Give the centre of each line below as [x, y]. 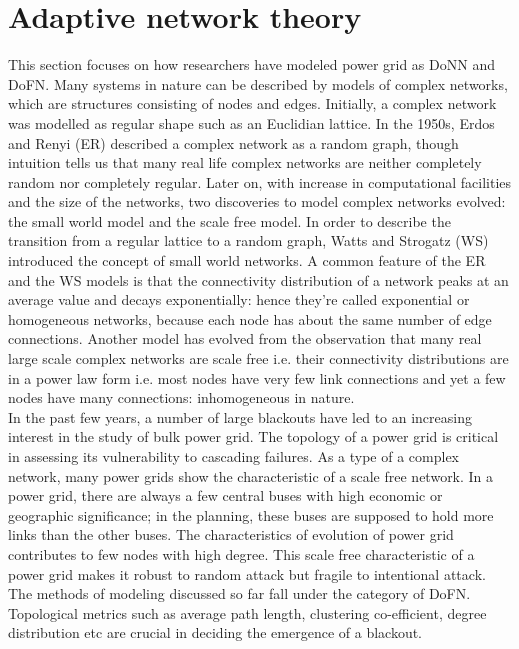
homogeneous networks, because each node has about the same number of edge [250, 318]
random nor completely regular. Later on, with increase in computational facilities [260, 181]
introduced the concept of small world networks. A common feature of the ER [247, 260]
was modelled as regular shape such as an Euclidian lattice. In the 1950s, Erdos [251, 122]
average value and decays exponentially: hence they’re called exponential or [239, 299]
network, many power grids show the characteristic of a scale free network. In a [251, 475]
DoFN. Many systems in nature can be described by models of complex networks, [258, 83]
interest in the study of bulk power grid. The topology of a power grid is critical [253, 436]
